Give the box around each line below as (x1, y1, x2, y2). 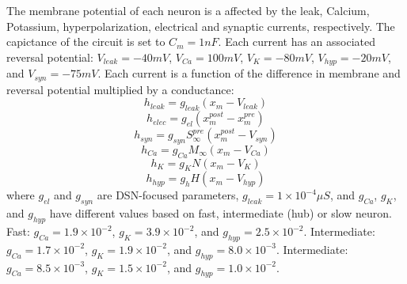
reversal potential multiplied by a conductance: (6, 81, 234, 97)
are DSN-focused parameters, (97, 187, 239, 203)
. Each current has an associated (218, 33, 376, 50)
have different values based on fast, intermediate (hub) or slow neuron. (49, 205, 392, 222)
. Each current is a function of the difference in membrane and (97, 65, 401, 81)
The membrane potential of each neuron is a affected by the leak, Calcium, (6, 2, 370, 18)
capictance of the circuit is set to (6, 33, 165, 50)
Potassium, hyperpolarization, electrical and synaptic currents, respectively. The (6, 17, 395, 34)
